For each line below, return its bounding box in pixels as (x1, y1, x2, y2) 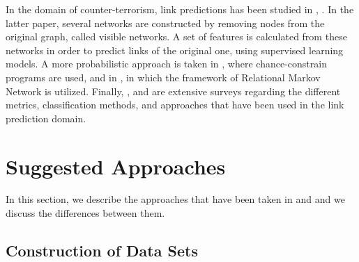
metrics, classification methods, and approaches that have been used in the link (6, 97, 344, 112)
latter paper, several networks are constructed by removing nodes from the (6, 15, 325, 30)
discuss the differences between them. (6, 206, 165, 220)
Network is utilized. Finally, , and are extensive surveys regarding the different (6, 83, 341, 98)
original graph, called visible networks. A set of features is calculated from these (6, 29, 347, 44)
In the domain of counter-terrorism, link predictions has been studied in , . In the (6, 2, 354, 16)
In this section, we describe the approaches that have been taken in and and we (6, 192, 345, 206)
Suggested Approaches (6, 152, 226, 180)
